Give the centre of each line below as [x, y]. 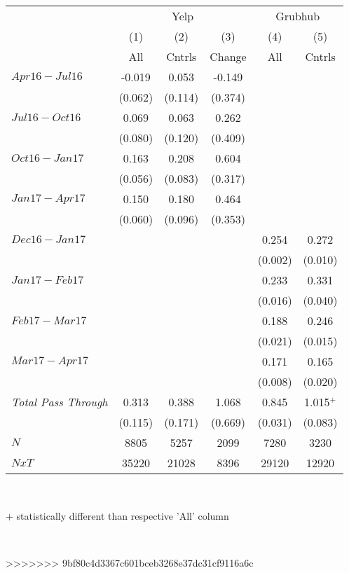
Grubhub [298, 16]
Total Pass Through [60, 402]
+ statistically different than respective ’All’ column [117, 515]
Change [228, 56]
